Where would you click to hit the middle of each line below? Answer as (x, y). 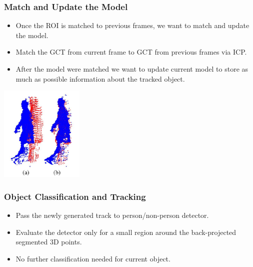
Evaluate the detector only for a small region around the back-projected (126, 232)
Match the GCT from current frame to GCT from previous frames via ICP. (131, 52)
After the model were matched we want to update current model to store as (132, 69)
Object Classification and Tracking (75, 196)
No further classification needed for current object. (93, 258)
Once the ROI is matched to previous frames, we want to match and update (132, 25)
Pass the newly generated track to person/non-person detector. (112, 215)
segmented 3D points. (49, 242)
